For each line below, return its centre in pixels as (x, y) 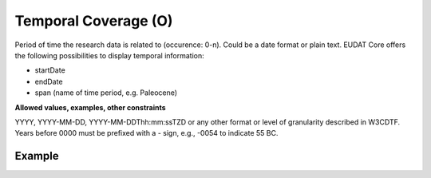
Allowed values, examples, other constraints (91, 107)
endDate (49, 81)
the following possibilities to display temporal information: (109, 55)
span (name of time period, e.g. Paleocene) (106, 93)
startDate (50, 70)
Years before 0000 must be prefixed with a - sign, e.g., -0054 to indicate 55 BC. (146, 133)
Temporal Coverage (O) (94, 21)
